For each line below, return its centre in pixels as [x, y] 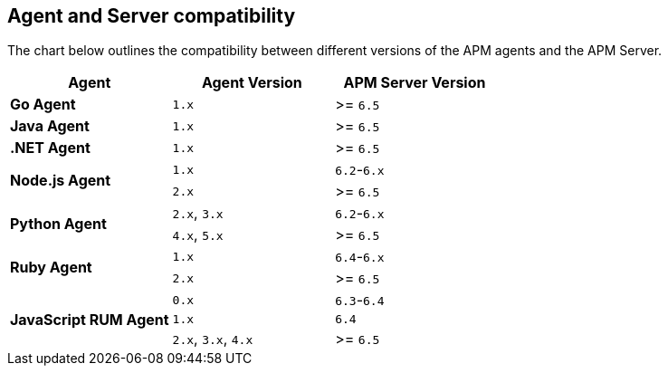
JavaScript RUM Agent [90, 319]
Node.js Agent [61, 181]
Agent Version [252, 83]
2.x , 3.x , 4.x [213, 339]
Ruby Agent [51, 268]
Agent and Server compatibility [152, 16]
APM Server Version [415, 83]
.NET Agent [50, 148]
